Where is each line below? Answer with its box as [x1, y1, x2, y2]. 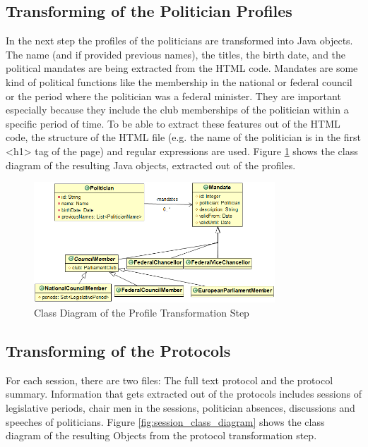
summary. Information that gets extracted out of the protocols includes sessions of [6, 386, 362, 401]
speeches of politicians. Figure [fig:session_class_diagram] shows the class [6, 414, 325, 429]
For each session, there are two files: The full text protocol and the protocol [6, 372, 333, 387]
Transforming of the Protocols [6, 339, 231, 361]
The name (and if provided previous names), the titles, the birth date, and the [6, 47, 346, 61]
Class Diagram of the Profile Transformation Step [34, 305, 249, 319]
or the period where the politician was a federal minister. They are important [6, 88, 341, 103]
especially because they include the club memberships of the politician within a [6, 102, 349, 117]
